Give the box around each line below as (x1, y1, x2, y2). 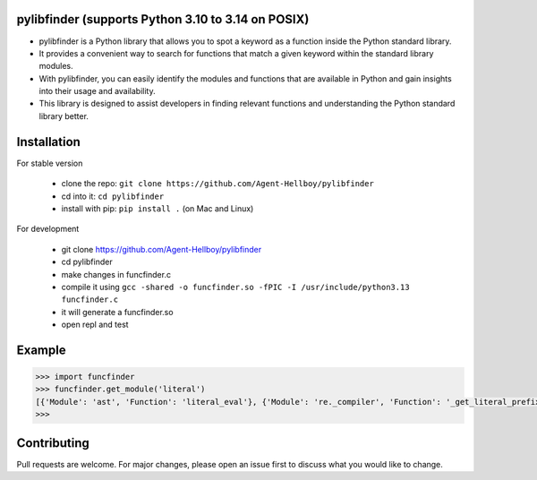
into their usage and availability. (38, 86, 156, 97)
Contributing (16, 435, 89, 450)
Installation (16, 134, 81, 150)
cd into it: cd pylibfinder (61, 191, 165, 201)
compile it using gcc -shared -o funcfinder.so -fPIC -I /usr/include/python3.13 (61, 281, 411, 292)
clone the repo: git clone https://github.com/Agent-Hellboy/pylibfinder (61, 178, 375, 189)
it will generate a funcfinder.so (61, 306, 174, 317)
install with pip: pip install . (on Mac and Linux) (61, 202, 254, 214)
